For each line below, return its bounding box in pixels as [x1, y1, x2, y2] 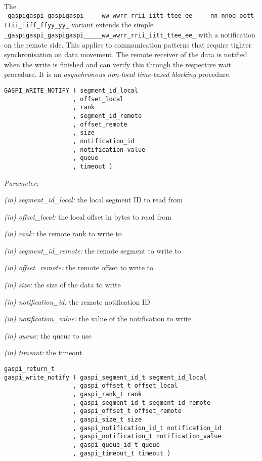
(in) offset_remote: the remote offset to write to [4, 262, 154, 273]
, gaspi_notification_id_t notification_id [73, 424, 222, 432]
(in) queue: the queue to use [4, 330, 92, 341]
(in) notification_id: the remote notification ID [4, 296, 150, 307]
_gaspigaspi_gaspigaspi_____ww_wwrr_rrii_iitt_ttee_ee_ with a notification [4, 29, 255, 39]
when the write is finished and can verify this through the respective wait [4, 59, 232, 69]
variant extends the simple [71, 19, 154, 30]
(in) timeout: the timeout [4, 347, 82, 358]
